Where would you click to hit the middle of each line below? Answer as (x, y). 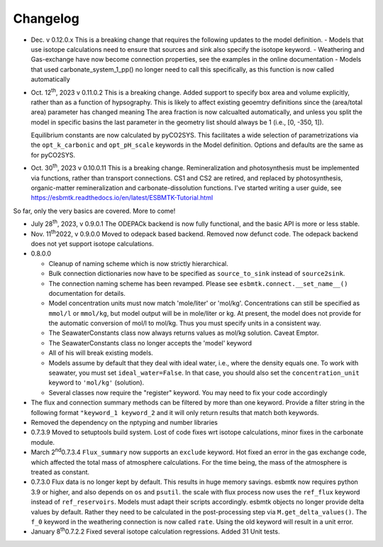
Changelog (46, 18)
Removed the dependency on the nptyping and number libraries (124, 422)
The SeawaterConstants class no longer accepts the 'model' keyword (150, 343)
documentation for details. (87, 293)
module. (43, 442)
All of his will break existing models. (101, 353)
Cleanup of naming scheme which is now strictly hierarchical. (138, 263)
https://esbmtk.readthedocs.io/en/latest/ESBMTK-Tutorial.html (122, 198)
